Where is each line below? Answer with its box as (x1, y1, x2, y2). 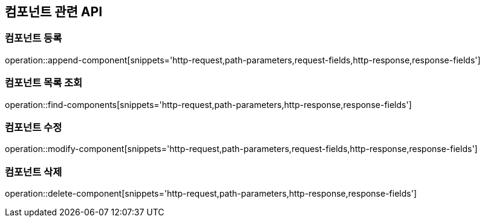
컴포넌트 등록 (5, 32, 62, 45)
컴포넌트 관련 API (5, 4, 103, 19)
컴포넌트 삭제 (5, 165, 62, 178)
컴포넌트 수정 (5, 121, 62, 133)
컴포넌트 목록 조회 (5, 77, 83, 89)
